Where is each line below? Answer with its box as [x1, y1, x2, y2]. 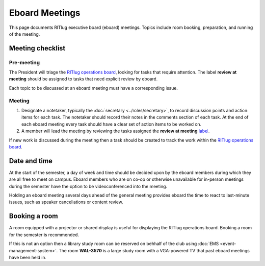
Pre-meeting [9, 59, 40, 66]
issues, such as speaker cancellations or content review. [9, 199, 124, 205]
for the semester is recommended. [9, 232, 79, 238]
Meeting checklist [9, 44, 66, 52]
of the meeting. [9, 31, 40, 37]
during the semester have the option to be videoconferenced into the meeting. [9, 183, 168, 189]
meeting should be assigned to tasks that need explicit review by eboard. [9, 76, 158, 82]
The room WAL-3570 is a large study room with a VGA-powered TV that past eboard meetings [58, 247, 250, 253]
